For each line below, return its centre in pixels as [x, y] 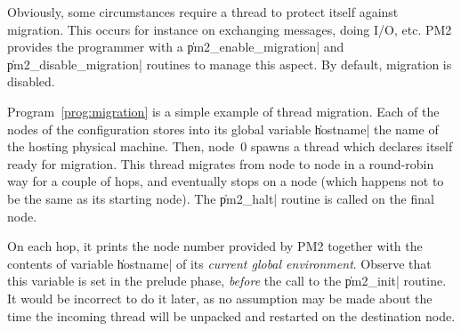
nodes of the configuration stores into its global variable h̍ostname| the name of [223, 129]
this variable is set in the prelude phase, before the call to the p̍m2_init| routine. [227, 281]
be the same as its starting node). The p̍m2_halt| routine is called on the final [221, 198]
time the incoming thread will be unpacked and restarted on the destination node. [231, 315]
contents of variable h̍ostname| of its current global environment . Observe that [219, 263]
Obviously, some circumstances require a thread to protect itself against [203, 12]
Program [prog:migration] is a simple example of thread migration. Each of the [223, 111]
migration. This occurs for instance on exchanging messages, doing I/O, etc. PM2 [230, 29]
